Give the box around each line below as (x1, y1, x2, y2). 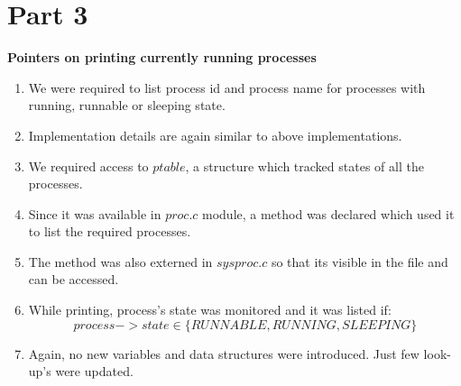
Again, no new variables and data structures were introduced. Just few (28, 344, 420, 363)
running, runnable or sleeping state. (28, 96, 226, 115)
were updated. (55, 362, 134, 381)
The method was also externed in (28, 252, 213, 271)
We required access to (28, 156, 149, 175)
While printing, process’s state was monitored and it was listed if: (28, 300, 392, 319)
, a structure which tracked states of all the (185, 156, 424, 175)
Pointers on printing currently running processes (7, 48, 317, 67)
